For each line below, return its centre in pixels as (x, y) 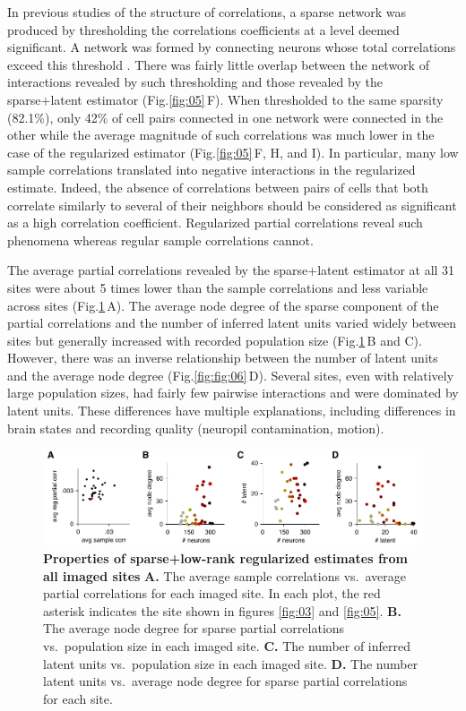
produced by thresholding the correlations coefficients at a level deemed (203, 29)
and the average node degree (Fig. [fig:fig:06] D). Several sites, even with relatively (231, 375)
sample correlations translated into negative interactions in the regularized (211, 170)
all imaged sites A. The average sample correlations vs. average (224, 575)
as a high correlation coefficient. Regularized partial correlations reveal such (215, 223)
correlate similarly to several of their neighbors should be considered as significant (232, 205)
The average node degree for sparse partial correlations (194, 628)
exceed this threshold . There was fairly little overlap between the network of (218, 64)
